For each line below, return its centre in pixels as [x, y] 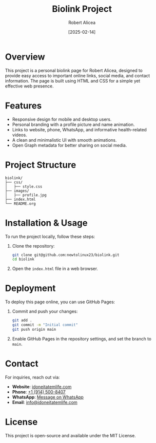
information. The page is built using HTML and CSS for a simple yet [73, 81]
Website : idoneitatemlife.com [42, 386]
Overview [25, 57]
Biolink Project [82, 9]
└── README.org [20, 204]
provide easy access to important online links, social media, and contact [78, 75]
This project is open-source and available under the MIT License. [70, 435]
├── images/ [17, 191]
